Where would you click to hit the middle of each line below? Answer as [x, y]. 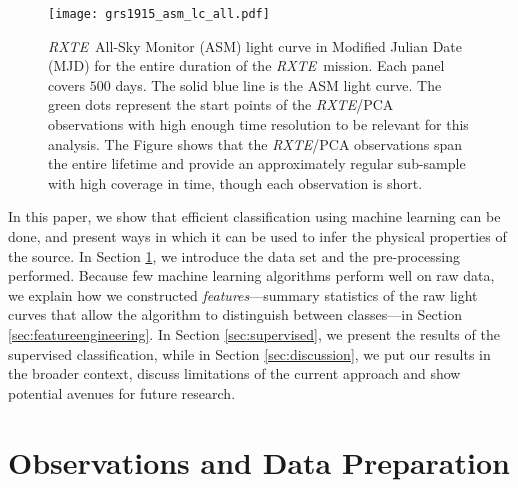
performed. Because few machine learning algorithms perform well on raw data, [251, 275]
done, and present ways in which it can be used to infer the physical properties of [257, 236]
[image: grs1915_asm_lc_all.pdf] [159, 14]
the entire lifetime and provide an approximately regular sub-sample [257, 163]
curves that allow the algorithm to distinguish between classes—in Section [235, 314]
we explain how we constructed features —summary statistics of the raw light [243, 294]
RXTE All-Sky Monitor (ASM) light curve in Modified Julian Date [255, 45]
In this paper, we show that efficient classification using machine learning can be [254, 216]
